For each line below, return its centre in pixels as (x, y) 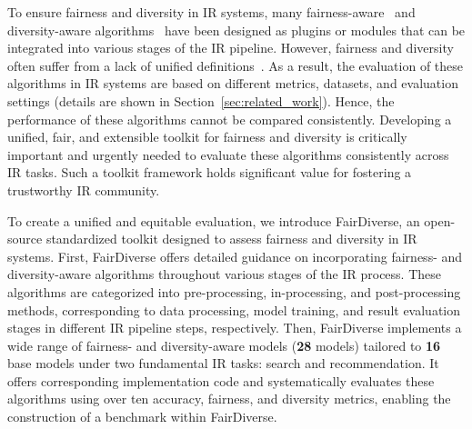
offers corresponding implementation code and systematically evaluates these (221, 380)
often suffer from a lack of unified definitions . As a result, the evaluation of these (236, 65)
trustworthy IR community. (84, 190)
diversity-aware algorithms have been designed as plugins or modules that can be (236, 30)
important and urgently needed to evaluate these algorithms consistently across (228, 154)
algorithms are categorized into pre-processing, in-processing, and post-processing (234, 291)
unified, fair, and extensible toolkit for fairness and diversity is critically (207, 137)
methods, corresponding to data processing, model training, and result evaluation (234, 309)
